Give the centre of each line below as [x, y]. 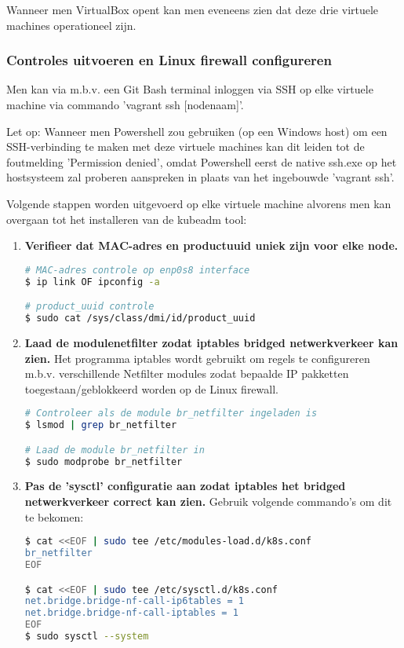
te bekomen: [54, 516]
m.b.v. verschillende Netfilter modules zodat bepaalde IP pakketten [187, 373]
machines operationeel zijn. [71, 25]
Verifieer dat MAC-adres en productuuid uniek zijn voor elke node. [211, 245]
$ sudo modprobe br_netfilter [104, 461]
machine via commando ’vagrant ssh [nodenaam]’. [125, 104]
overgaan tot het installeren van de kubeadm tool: [127, 219]
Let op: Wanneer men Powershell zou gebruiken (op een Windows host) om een [197, 131]
